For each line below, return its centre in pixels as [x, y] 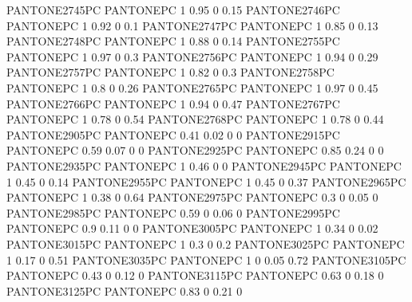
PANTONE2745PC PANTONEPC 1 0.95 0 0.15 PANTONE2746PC [173, 10]
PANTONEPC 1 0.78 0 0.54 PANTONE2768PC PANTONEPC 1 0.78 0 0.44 [195, 119]
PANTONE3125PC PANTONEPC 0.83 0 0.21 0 [125, 290]
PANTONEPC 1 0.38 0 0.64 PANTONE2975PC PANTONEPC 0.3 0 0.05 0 [192, 197]
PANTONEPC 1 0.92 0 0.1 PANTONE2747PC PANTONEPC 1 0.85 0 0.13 [192, 25]
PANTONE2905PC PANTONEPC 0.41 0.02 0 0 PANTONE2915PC [173, 134]
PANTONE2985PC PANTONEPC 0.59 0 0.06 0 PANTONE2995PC [173, 212]
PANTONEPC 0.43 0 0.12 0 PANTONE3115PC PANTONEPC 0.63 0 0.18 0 [195, 275]
